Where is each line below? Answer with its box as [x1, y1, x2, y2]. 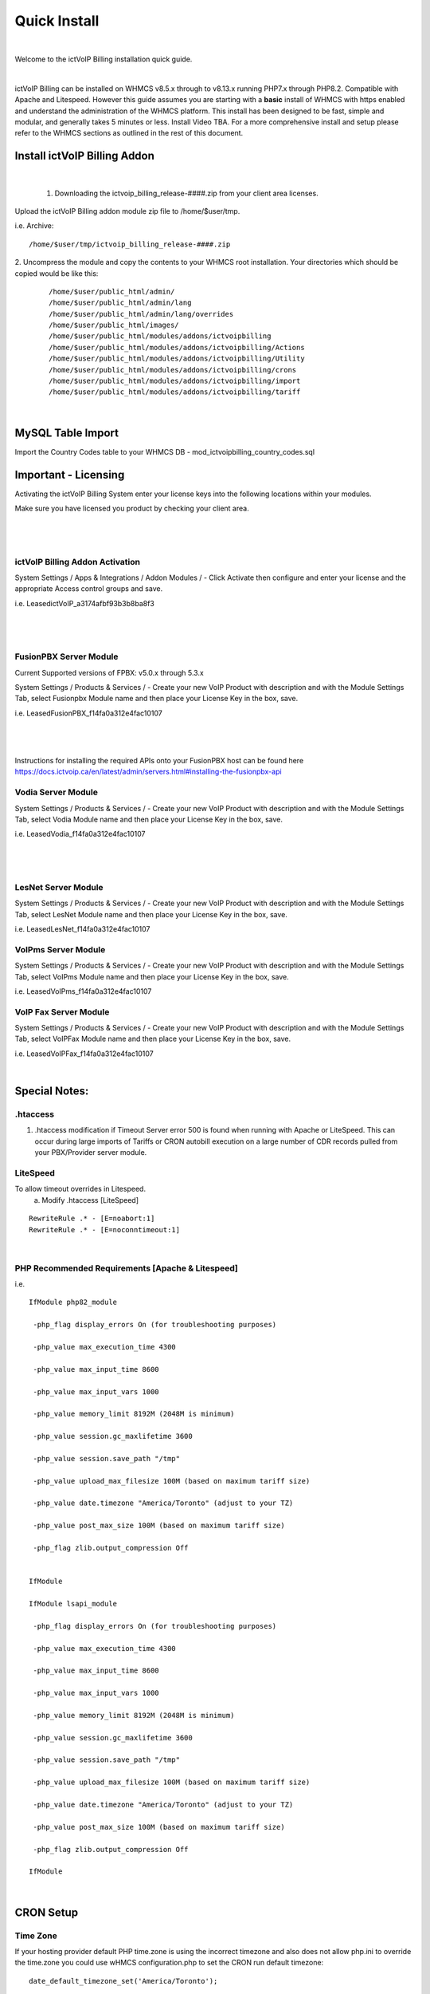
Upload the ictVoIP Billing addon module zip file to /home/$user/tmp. [14, 206, 240, 215]
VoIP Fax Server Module [14, 1006, 110, 1017]
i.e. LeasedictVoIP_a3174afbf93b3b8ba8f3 [14, 598, 155, 608]
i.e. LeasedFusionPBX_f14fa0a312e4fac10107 [14, 708, 162, 718]
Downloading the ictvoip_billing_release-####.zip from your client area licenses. [54, 188, 319, 198]
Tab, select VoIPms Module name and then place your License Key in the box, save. [14, 971, 290, 981]
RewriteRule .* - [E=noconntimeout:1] [29, 1225, 181, 1234]
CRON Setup [14, 1905, 79, 1919]
